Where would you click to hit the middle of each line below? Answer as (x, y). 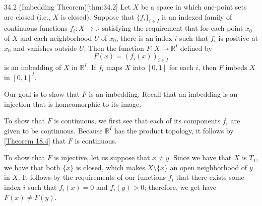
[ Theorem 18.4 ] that (35, 140)
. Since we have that (200, 157)
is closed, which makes (110, 167)
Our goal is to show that (42, 94)
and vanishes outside (45, 48)
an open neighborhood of (209, 167)
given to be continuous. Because (53, 130)
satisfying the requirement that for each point (173, 28)
